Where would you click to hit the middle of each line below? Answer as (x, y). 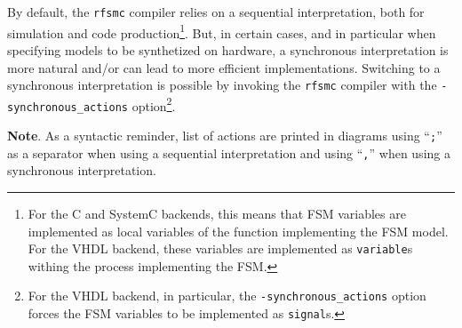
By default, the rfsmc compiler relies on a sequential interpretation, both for (216, 12)
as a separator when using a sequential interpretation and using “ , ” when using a (229, 152)
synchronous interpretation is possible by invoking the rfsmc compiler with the (222, 85)
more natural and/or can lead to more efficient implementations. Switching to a (224, 67)
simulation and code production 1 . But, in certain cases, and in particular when (222, 31)
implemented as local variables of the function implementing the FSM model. (238, 231)
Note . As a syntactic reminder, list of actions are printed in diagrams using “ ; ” (225, 136)
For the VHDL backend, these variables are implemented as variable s (220, 248)
